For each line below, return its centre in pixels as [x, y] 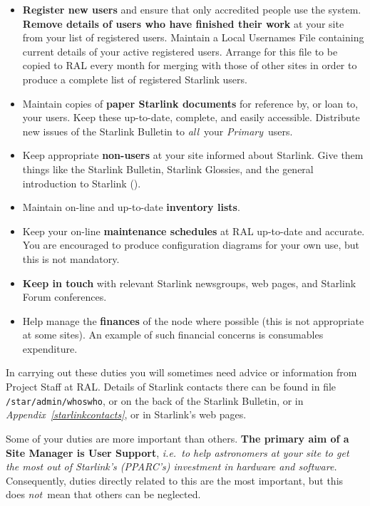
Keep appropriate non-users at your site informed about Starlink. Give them [193, 155]
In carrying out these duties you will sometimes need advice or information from [181, 372]
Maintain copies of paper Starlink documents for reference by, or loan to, [190, 103]
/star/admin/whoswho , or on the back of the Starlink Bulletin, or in [155, 400]
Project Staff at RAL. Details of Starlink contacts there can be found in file [171, 387]
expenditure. [50, 348]
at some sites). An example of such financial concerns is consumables [173, 335]
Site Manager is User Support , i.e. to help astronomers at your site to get [178, 452]
